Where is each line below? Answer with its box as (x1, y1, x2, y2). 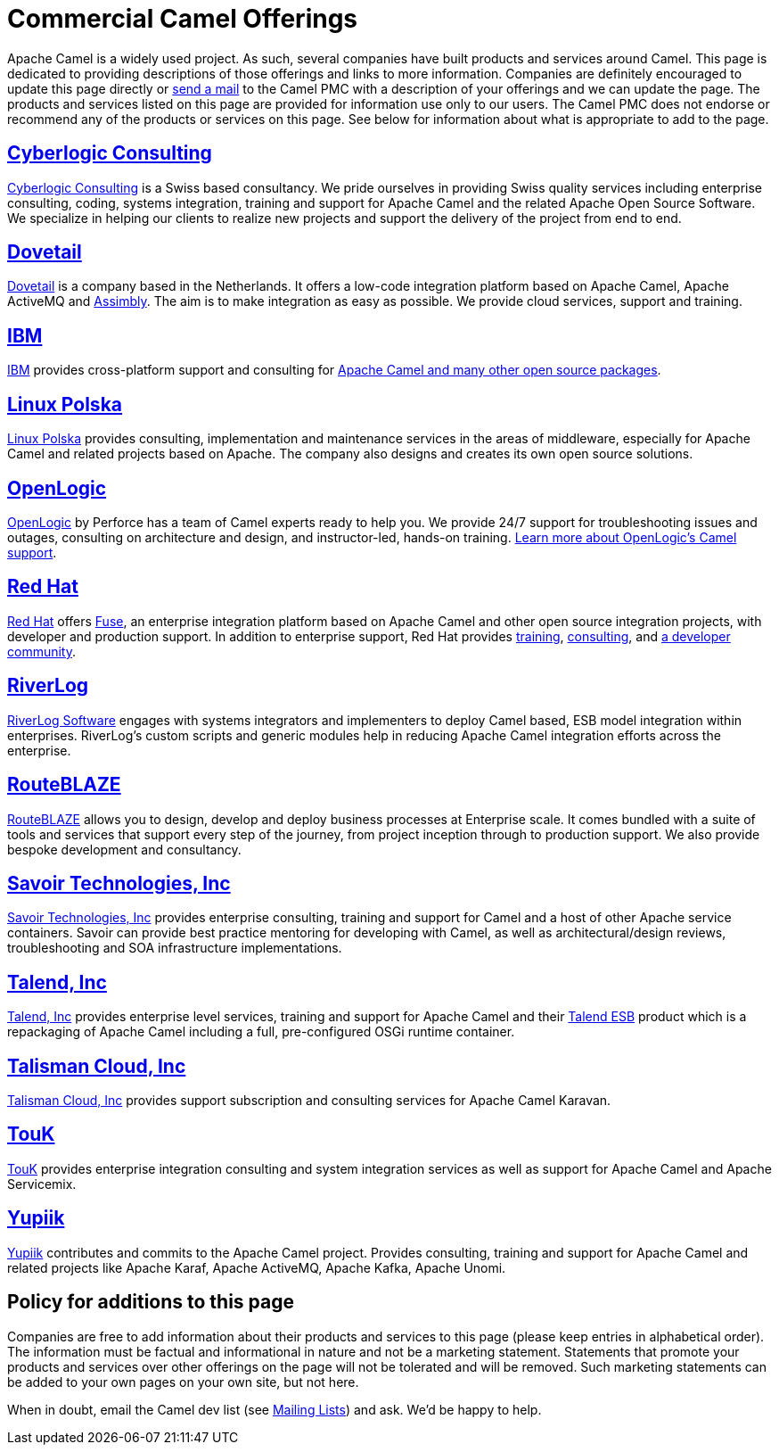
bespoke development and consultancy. (7, 841, 242, 857)
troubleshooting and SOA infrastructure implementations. (7, 940, 342, 956)
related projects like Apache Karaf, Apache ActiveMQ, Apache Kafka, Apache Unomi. (7, 1259, 506, 1275)
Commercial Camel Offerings (7, 4, 358, 34)
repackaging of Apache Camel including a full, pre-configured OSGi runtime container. (7, 1024, 515, 1040)
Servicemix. (7, 1176, 77, 1192)
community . (7, 643, 77, 659)
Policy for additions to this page (7, 1291, 295, 1314)
